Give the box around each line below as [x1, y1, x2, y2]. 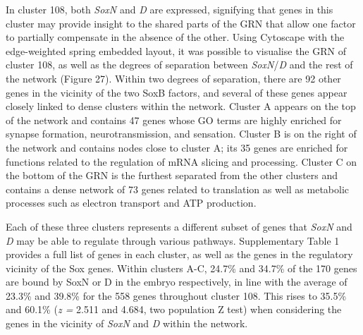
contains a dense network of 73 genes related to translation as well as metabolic [6, 181, 350, 196]
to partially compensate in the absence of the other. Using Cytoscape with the [6, 30, 345, 44]
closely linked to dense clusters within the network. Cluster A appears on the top [6, 99, 356, 114]
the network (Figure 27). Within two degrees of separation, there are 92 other [6, 71, 341, 85]
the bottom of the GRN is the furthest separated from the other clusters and [6, 168, 338, 183]
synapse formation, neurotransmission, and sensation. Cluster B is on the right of [6, 126, 357, 141]
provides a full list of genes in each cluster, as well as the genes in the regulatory [6, 247, 353, 262]
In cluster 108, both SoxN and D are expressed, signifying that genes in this [6, 2, 333, 16]
